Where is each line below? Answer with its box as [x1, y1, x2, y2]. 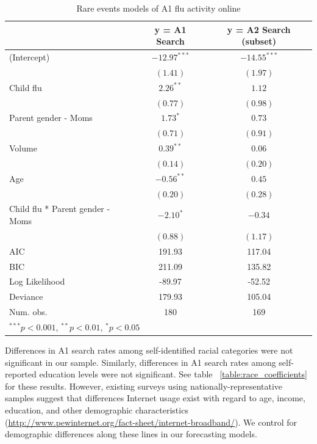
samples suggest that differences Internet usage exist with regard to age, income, [5, 391, 305, 404]
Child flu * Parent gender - [9, 202, 110, 215]
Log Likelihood [9, 275, 65, 288]
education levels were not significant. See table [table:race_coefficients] [39, 368, 307, 380]
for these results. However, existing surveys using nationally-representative [5, 379, 283, 392]
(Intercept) [9, 51, 50, 64]
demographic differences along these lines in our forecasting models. [5, 428, 257, 440]
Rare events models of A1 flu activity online [76, 2, 241, 14]
